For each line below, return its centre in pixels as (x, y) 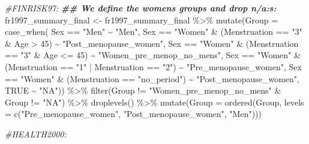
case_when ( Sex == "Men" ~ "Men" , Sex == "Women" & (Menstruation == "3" (154, 31)
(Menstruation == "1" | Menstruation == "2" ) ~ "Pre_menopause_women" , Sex (153, 66)
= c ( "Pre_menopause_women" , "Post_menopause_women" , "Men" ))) (133, 114)
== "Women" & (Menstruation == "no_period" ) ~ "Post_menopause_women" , (152, 78)
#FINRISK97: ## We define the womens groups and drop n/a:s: (141, 8)
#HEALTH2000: (36, 133)
